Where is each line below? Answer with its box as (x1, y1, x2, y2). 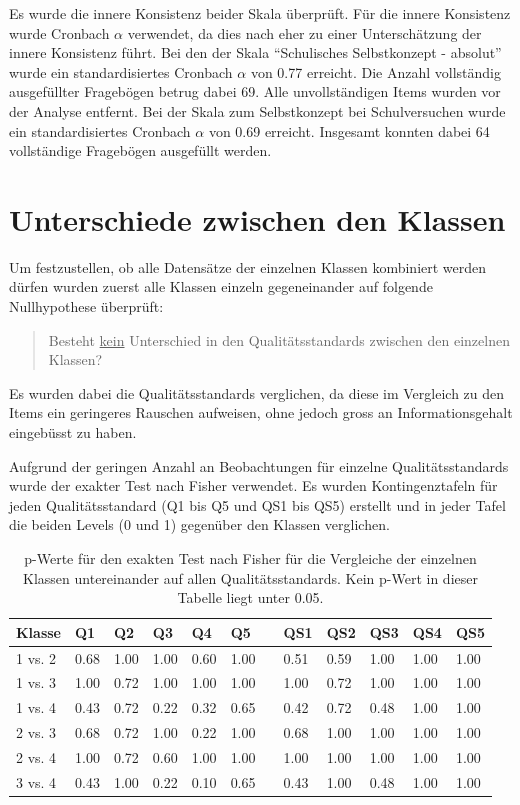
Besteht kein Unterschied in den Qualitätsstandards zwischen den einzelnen (48, 329, 510, 350)
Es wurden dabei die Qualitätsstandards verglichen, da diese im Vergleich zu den (9, 382, 505, 403)
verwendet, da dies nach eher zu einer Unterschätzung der (127, 22, 482, 43)
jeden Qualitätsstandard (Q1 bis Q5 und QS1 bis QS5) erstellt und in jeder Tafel (9, 494, 506, 515)
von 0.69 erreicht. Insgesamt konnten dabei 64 (208, 120, 490, 141)
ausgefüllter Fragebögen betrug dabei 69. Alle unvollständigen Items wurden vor (9, 81, 501, 102)
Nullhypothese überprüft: (9, 296, 164, 317)
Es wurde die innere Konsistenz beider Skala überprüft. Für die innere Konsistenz (9, 3, 511, 23)
